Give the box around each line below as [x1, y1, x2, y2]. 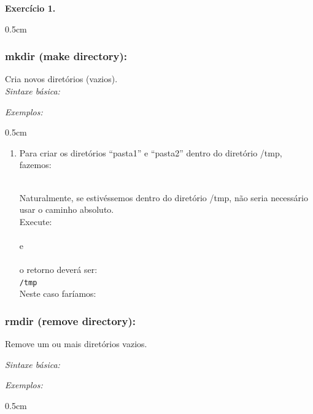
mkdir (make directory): [5, 48, 128, 64]
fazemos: [19, 158, 52, 171]
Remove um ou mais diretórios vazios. [5, 337, 147, 350]
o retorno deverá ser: [19, 263, 98, 276]
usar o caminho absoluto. [19, 203, 114, 216]
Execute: [19, 215, 52, 228]
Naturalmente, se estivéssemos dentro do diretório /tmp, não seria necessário [19, 191, 308, 204]
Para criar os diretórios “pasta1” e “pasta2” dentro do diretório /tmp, [19, 146, 282, 159]
